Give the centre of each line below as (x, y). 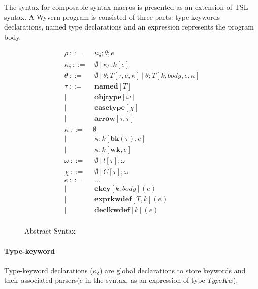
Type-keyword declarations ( (49, 270)
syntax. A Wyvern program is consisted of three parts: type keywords (112, 17)
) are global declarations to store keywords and (172, 270)
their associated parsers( (42, 280)
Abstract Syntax (50, 231)
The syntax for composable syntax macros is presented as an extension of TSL (126, 7)
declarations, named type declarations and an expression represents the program (129, 27)
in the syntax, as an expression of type (145, 280)
